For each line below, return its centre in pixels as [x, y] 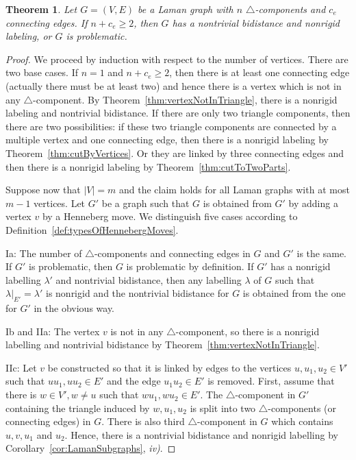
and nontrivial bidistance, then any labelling [149, 279]
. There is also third [143, 421]
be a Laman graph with [186, 9]
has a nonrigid [301, 266]
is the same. [322, 253]
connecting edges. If [47, 22]
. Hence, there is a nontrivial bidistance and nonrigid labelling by [201, 434]
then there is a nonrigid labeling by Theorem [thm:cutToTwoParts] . [148, 166]
